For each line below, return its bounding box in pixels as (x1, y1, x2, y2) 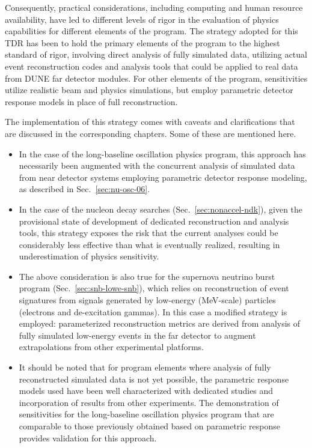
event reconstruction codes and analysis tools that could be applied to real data (5, 59, 298, 72)
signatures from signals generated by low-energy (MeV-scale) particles (19, 294, 276, 306)
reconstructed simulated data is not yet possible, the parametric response (19, 372, 289, 385)
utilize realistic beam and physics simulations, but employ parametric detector (5, 83, 293, 96)
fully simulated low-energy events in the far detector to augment (19, 328, 256, 341)
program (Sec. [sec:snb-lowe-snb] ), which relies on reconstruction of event (19, 282, 289, 294)
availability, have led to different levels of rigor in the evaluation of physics (5, 13, 279, 25)
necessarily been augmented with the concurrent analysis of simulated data (19, 159, 295, 172)
